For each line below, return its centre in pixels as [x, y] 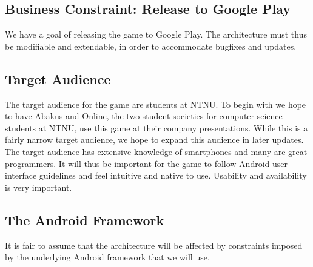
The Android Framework [85, 219]
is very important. [39, 187]
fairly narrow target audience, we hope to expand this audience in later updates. [154, 140]
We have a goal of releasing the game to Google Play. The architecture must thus [156, 34]
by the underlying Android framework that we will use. [107, 257]
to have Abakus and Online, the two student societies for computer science [144, 116]
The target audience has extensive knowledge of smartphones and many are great [156, 151]
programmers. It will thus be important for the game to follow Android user [146, 163]
